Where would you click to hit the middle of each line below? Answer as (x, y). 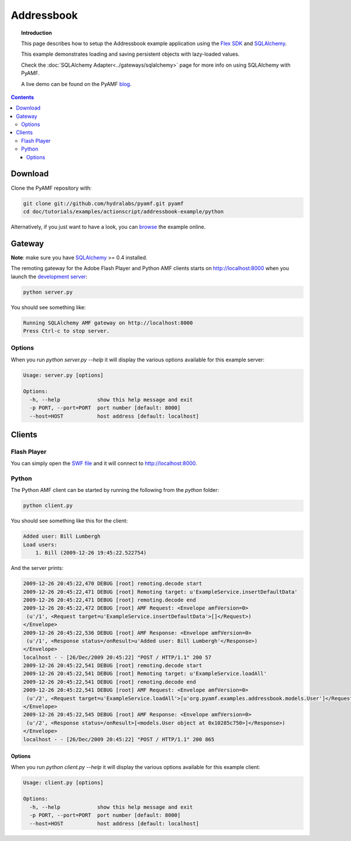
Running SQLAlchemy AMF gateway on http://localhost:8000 (108, 323)
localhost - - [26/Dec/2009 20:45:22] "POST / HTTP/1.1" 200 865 (119, 739)
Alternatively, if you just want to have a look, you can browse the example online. (108, 227)
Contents (23, 97)
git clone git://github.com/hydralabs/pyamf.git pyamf (103, 203)
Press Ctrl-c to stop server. (66, 331)
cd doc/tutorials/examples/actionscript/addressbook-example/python (123, 211)
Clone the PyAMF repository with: (51, 188)
